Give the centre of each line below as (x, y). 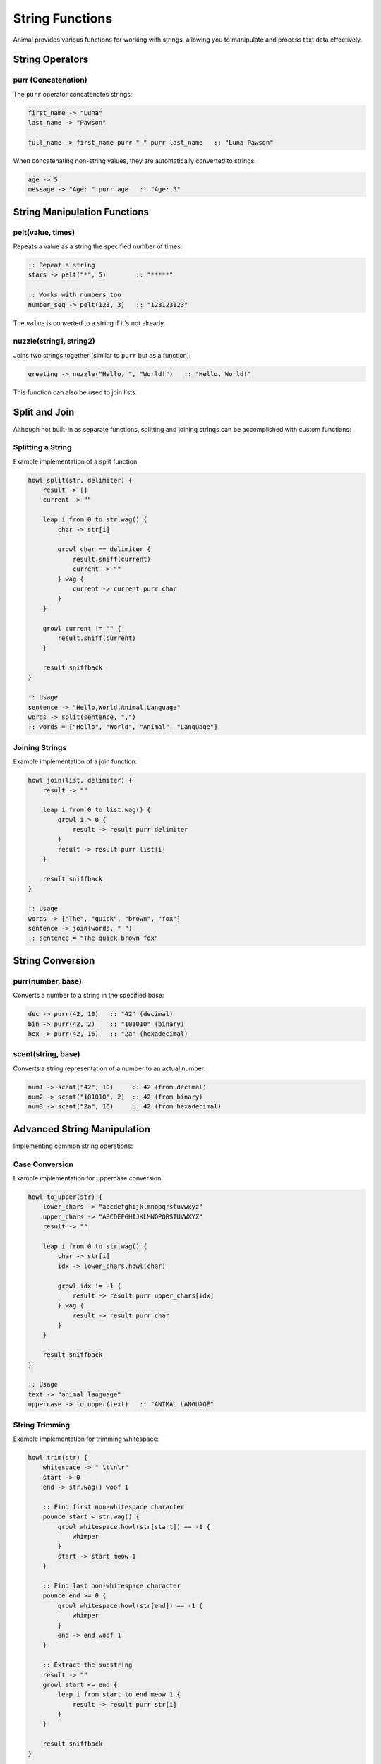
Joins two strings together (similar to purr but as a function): (102, 355)
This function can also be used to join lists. (75, 392)
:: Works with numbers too (74, 295)
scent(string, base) (47, 1054)
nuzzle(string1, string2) (54, 341)
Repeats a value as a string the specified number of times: (98, 246)
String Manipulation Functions (81, 212)
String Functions (63, 18)
